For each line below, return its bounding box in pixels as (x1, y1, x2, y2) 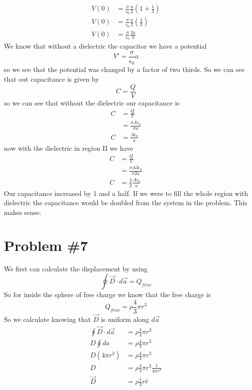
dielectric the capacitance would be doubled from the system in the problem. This (4, 197, 247, 208)
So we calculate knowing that (4, 314, 91, 324)
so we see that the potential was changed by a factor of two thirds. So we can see (4, 64, 245, 74)
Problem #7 (4, 235, 88, 255)
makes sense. (4, 207, 42, 217)
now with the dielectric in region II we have (4, 142, 133, 153)
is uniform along (101, 314, 149, 324)
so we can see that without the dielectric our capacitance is (4, 97, 180, 107)
